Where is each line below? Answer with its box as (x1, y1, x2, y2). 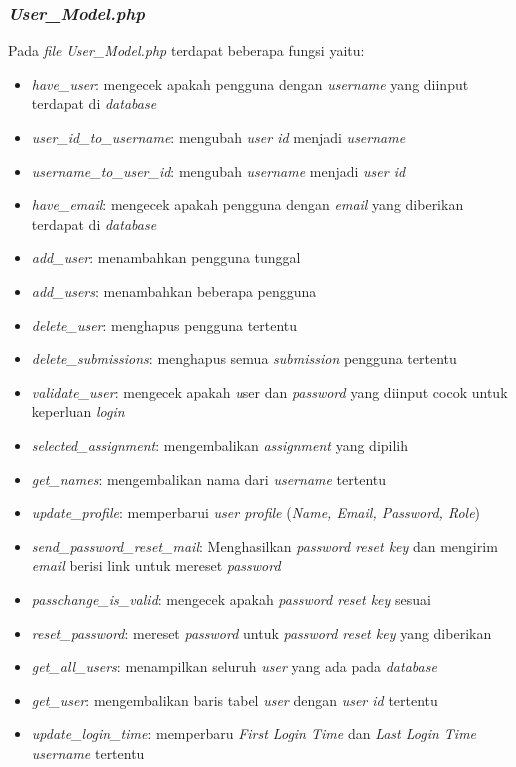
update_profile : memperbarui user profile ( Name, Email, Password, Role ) (31, 502, 481, 523)
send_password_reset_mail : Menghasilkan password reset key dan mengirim (31, 535, 498, 556)
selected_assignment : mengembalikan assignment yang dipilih (31, 434, 409, 455)
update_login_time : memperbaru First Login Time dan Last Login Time (31, 723, 477, 744)
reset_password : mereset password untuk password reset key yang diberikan (31, 622, 492, 643)
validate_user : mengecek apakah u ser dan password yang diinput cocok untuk (31, 381, 508, 402)
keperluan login (31, 401, 125, 422)
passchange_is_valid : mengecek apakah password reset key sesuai (31, 588, 431, 609)
